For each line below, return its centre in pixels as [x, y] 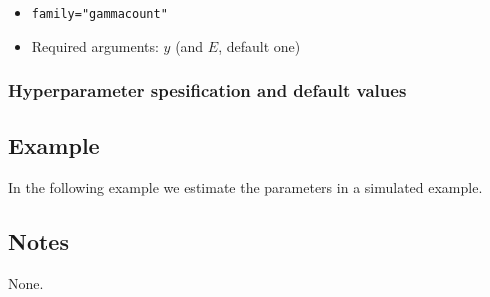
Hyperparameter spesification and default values [207, 90]
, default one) [259, 45]
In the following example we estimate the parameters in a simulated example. [245, 187]
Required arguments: [95, 45]
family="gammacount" [99, 14]
